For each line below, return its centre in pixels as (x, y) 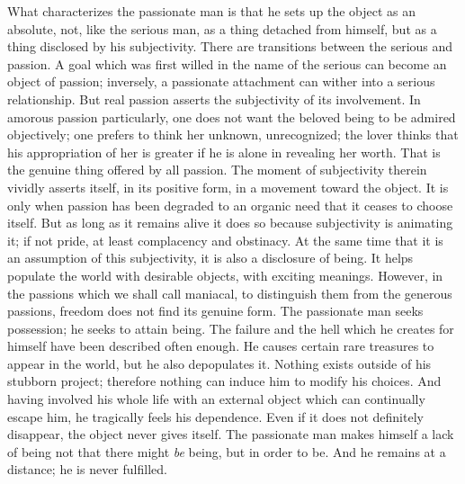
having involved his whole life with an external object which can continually (216, 399)
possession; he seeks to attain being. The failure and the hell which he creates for (231, 328)
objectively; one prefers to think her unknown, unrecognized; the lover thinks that (233, 134)
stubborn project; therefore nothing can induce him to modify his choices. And (224, 381)
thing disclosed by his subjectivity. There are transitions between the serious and (230, 46)
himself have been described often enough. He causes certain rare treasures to (221, 346)
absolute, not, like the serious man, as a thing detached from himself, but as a (222, 28)
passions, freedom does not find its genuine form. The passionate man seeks (215, 311)
